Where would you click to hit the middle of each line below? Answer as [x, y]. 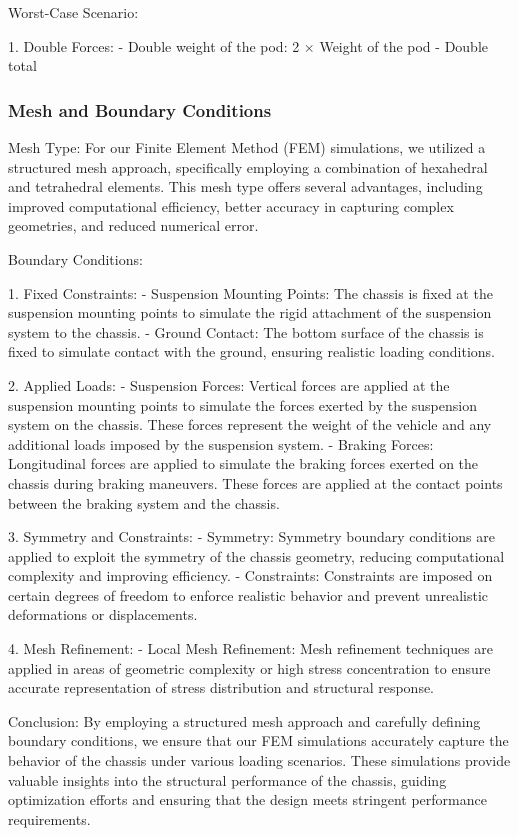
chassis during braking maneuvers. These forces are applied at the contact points [255, 482]
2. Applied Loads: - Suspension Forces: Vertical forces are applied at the [229, 384]
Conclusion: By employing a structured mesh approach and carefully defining [244, 720]
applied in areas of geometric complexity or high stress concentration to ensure [249, 667]
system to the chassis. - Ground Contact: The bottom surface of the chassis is [246, 331]
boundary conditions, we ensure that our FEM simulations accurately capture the [258, 740]
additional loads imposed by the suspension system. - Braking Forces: [221, 443]
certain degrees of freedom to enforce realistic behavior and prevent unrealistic [248, 594]
